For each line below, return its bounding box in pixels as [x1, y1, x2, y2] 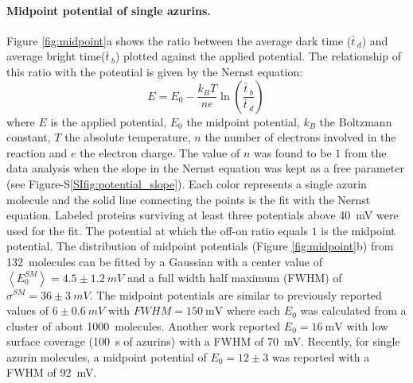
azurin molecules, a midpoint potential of [6, 348, 207, 365]
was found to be [253, 144, 332, 161]
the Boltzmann [319, 113, 392, 130]
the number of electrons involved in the [205, 129, 396, 145]
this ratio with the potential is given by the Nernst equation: [6, 63, 303, 79]
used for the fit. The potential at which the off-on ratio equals [6, 222, 309, 238]
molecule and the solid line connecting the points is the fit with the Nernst [6, 191, 371, 207]
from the [344, 144, 387, 161]
